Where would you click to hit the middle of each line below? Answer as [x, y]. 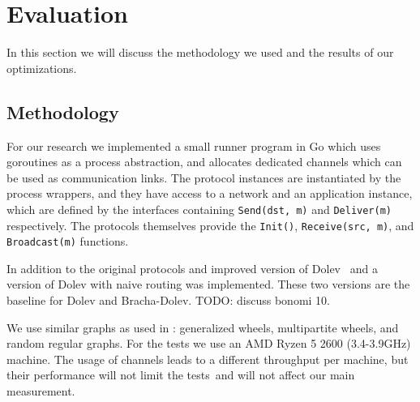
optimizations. [42, 68]
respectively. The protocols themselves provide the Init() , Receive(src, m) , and [210, 225]
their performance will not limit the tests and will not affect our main [181, 375]
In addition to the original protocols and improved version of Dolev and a [192, 268]
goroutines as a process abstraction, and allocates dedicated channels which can [204, 162]
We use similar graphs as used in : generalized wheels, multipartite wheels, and [203, 327]
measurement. [41, 391]
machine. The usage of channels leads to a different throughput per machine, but [208, 359]
